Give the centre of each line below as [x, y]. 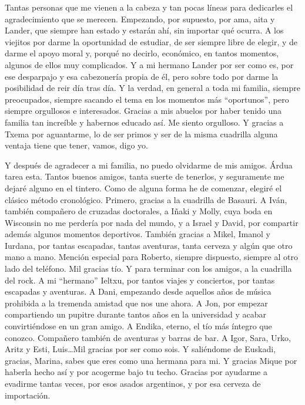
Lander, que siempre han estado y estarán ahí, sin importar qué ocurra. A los [144, 30]
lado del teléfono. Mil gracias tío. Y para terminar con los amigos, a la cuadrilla [148, 269]
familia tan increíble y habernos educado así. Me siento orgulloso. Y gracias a [144, 122]
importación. [28, 395]
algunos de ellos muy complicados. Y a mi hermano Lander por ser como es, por [149, 64]
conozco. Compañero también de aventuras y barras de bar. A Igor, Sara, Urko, [148, 337]
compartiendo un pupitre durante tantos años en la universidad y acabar [135, 314]
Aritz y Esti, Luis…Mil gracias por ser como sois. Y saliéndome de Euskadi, [140, 349]
